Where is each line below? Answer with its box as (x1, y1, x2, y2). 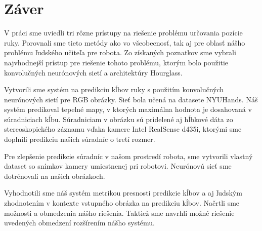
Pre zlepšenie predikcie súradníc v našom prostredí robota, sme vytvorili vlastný (4, 150, 253, 161)
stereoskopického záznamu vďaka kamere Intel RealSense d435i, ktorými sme (4, 124, 242, 134)
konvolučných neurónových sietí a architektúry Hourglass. (4, 67, 183, 78)
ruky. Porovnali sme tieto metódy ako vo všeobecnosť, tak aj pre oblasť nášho (4, 37, 245, 48)
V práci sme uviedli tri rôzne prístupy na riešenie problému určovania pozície (4, 27, 243, 38)
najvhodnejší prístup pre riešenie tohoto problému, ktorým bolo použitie (4, 57, 229, 67)
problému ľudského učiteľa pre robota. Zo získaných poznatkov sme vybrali (4, 47, 236, 58)
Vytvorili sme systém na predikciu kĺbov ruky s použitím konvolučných (4, 84, 224, 95)
